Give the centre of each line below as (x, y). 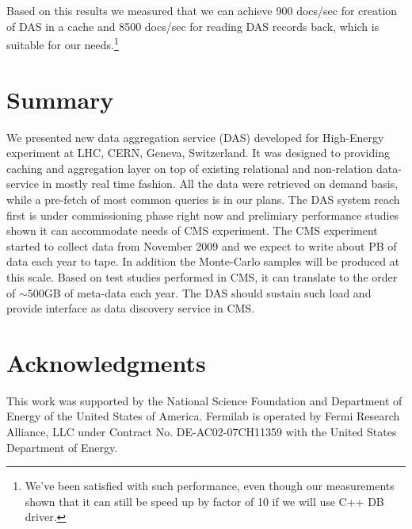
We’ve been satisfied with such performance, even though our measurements (210, 486)
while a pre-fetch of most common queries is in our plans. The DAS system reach (203, 199)
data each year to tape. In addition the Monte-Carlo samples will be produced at (203, 261)
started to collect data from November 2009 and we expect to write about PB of (202, 245)
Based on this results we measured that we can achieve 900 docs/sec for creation (202, 10)
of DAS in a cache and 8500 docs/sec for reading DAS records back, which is (193, 26)
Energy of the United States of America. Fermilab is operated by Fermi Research (203, 416)
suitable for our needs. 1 (63, 43)
